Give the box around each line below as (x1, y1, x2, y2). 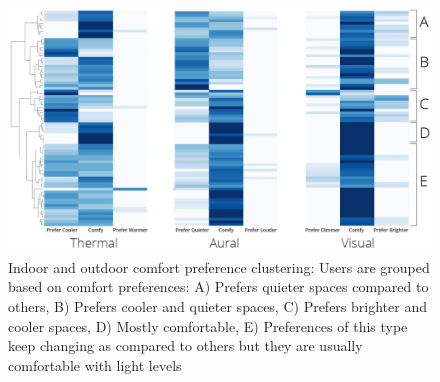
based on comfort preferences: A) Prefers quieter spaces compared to (8, 276, 429, 297)
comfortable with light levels (8, 354, 182, 375)
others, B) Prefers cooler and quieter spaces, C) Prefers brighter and (8, 295, 427, 316)
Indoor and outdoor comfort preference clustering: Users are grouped (8, 256, 430, 277)
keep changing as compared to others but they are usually (8, 335, 363, 356)
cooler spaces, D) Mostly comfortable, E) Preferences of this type (8, 315, 408, 336)
